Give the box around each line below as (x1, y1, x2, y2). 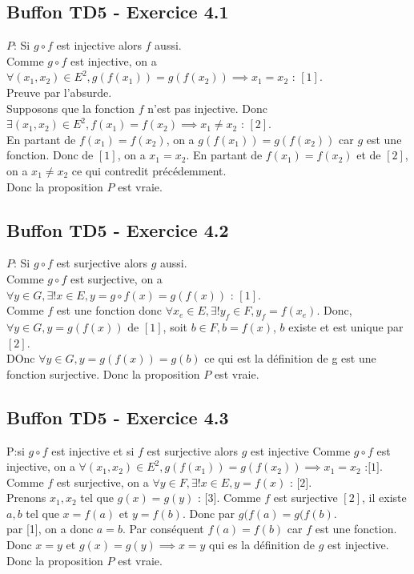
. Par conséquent (122, 520, 204, 537)
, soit (163, 318, 187, 335)
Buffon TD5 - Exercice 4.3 (6, 404, 229, 429)
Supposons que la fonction (6, 99, 135, 116)
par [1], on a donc (6, 520, 94, 537)
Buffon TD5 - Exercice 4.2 (6, 217, 229, 242)
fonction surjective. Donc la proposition (6, 365, 200, 382)
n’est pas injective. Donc (147, 99, 267, 116)
